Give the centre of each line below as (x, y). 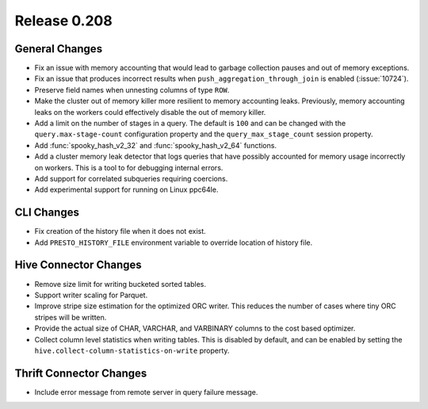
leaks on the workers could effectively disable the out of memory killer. (150, 112)
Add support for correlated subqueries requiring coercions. (131, 178)
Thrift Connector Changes (81, 373)
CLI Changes (47, 213)
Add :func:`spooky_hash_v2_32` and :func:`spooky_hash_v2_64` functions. (156, 145)
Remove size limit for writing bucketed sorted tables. (120, 284)
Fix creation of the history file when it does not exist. (120, 231)
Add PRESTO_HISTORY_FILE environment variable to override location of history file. (174, 243)
